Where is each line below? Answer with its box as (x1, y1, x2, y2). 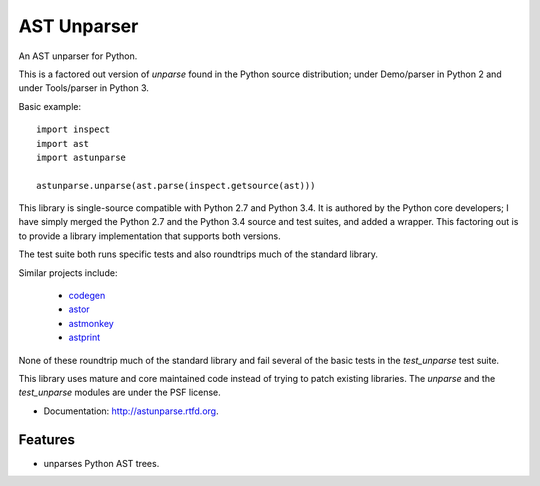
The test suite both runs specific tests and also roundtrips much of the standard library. (18, 248, 379, 260)
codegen (68, 290, 106, 302)
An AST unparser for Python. (18, 50, 138, 62)
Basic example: (18, 100, 82, 112)
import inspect (36, 124, 111, 135)
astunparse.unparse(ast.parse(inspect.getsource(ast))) (36, 180, 316, 191)
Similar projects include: (18, 266, 118, 279)
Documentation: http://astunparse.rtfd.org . (43, 405, 219, 417)
